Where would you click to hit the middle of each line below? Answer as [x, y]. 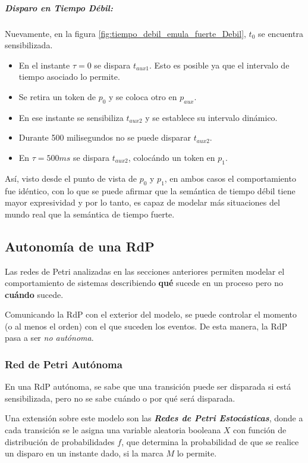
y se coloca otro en [143, 96]
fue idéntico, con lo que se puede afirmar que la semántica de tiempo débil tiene [150, 190]
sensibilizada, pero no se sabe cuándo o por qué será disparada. [120, 398]
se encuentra [281, 33]
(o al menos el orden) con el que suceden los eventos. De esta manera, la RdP [146, 326]
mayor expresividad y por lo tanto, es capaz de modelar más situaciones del [142, 202]
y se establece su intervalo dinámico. [211, 117]
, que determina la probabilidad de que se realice [210, 441]
